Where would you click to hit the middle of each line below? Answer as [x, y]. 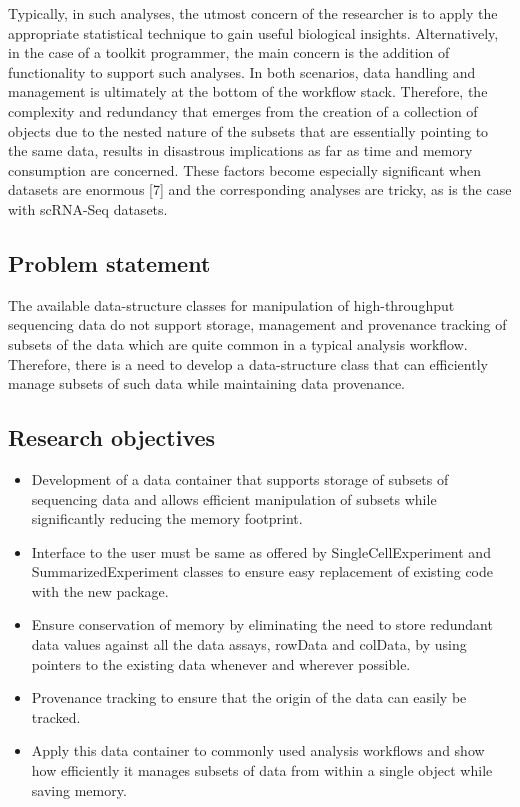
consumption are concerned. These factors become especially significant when [244, 169]
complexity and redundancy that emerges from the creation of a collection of [243, 110]
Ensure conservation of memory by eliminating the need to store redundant [262, 624]
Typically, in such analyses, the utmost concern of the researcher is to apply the [253, 13]
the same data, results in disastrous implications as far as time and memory [240, 150]
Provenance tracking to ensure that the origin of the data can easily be [249, 697]
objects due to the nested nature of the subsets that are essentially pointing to [248, 130]
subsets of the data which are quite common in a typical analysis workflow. [238, 343]
